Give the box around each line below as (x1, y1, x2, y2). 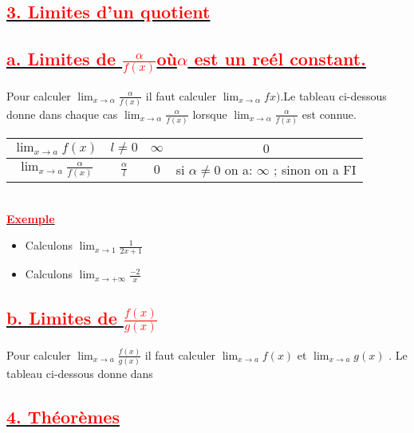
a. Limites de (6, 46, 116, 71)
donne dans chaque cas (6, 105, 118, 122)
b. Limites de (6, 305, 117, 330)
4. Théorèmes (6, 404, 120, 429)
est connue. (302, 105, 357, 122)
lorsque (192, 105, 227, 122)
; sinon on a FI (274, 160, 357, 179)
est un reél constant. (194, 46, 366, 71)
